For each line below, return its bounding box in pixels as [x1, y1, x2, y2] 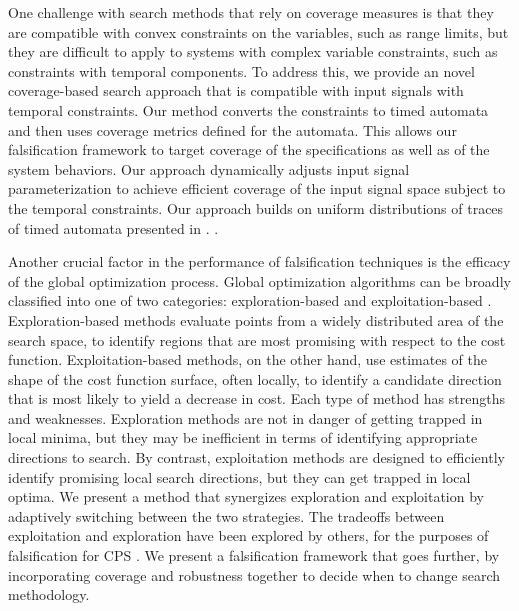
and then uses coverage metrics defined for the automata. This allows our [8, 119, 457, 140]
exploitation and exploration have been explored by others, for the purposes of [8, 525, 489, 546]
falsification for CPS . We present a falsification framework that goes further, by [8, 545, 500, 566]
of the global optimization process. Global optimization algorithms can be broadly [8, 270, 511, 291]
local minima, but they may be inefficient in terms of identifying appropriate [8, 427, 478, 448]
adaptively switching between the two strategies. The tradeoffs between [8, 505, 445, 526]
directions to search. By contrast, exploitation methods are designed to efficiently [8, 447, 505, 468]
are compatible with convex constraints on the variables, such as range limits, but [8, 21, 509, 42]
